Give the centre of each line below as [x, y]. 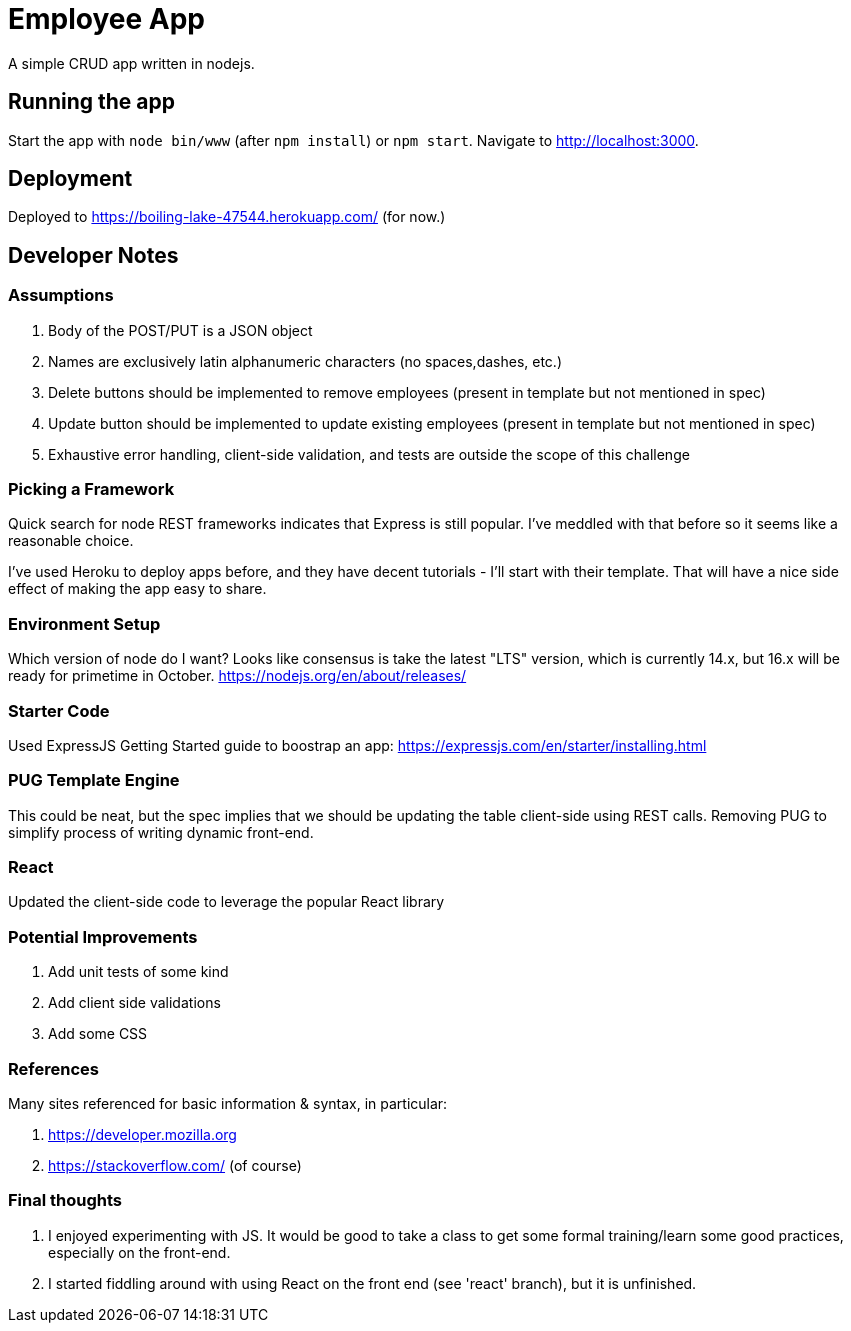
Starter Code [59, 710]
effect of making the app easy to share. [137, 589]
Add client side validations [134, 1003]
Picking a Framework [91, 489]
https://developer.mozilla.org [142, 1134]
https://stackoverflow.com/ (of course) [175, 1165]
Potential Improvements [103, 936]
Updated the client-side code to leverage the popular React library [226, 902]
